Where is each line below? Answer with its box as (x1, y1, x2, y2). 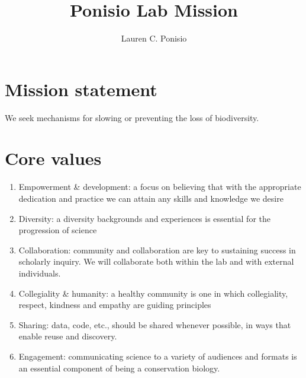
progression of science (18, 224, 97, 236)
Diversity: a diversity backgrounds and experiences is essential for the (18, 212, 270, 224)
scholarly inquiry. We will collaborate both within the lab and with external (18, 255, 294, 268)
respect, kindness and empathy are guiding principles (18, 298, 211, 311)
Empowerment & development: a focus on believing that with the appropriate (18, 180, 301, 193)
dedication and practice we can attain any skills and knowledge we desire (18, 192, 284, 204)
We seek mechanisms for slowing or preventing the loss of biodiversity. (5, 111, 259, 123)
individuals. (18, 266, 61, 279)
